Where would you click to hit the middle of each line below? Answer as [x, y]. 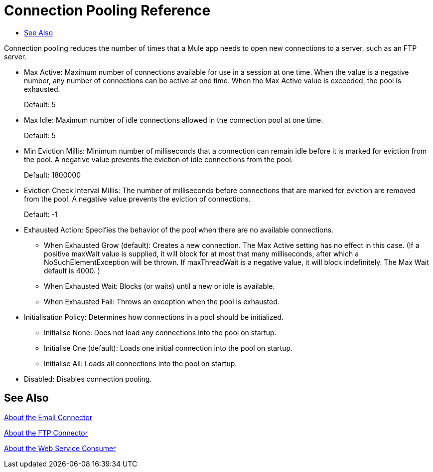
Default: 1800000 [53, 175]
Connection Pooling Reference [107, 10]
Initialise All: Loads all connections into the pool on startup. [141, 363]
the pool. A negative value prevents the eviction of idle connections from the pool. [158, 159]
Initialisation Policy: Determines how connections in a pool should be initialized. [154, 317]
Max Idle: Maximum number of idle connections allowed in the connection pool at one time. [174, 120]
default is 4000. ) [72, 270]
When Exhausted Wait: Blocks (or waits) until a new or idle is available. [159, 286]
